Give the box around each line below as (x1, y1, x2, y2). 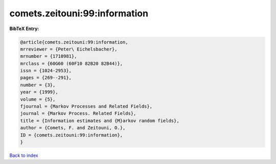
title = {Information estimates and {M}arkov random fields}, (20, 118, 179, 124)
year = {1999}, (20, 89, 58, 95)
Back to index (9, 152, 38, 158)
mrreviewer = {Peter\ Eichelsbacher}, (20, 46, 118, 52)
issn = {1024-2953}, (20, 68, 72, 74)
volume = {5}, (20, 96, 56, 102)
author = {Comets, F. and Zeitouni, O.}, (20, 125, 126, 131)
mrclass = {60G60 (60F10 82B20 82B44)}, (20, 60, 123, 66)
